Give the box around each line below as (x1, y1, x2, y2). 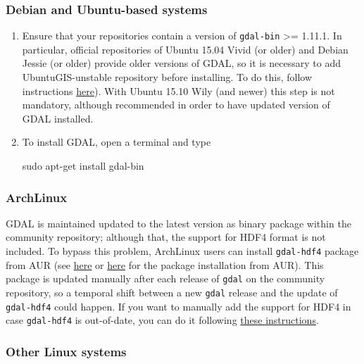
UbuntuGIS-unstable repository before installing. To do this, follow (22, 70, 313, 84)
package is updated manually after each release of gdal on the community (6, 271, 325, 286)
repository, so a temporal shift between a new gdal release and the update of (6, 284, 338, 299)
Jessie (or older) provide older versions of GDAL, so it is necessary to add (22, 56, 341, 70)
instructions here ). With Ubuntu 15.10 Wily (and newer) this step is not (22, 83, 335, 98)
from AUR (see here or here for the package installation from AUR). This (6, 257, 324, 272)
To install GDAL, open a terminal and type (22, 134, 211, 149)
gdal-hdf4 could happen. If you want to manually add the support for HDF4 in (6, 299, 351, 313)
